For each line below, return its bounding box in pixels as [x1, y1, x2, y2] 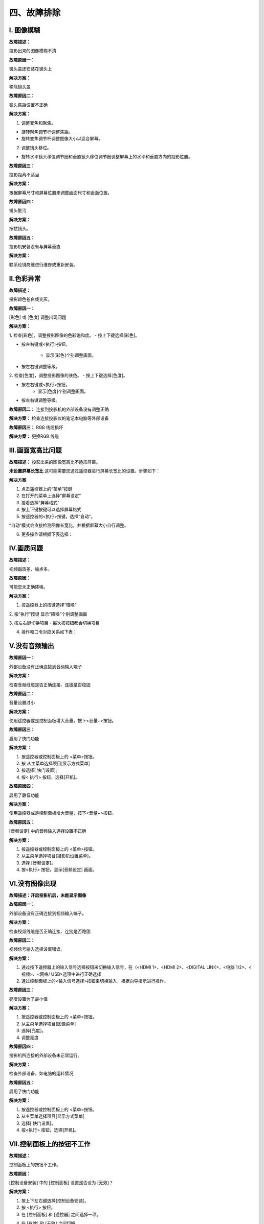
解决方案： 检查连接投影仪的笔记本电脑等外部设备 [9, 415, 109, 421]
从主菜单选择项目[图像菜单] [21, 1021, 76, 1027]
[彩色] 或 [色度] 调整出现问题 [9, 314, 66, 320]
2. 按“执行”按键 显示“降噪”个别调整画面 [9, 611, 88, 617]
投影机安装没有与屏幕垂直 [9, 244, 61, 250]
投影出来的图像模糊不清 [9, 48, 56, 54]
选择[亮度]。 [21, 1028, 46, 1034]
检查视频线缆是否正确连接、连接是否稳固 [9, 928, 90, 934]
